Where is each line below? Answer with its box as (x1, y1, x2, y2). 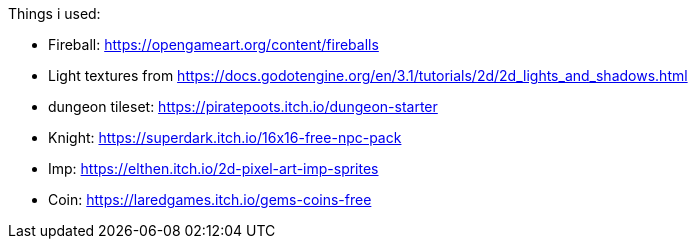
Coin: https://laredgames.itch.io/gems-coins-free (48, 191, 372, 208)
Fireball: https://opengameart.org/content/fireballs (48, 36, 379, 53)
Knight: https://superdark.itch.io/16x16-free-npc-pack (48, 129, 402, 146)
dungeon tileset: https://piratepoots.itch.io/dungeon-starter (48, 98, 438, 115)
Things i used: (8, 5, 101, 22)
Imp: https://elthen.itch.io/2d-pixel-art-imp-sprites (48, 160, 379, 177)
